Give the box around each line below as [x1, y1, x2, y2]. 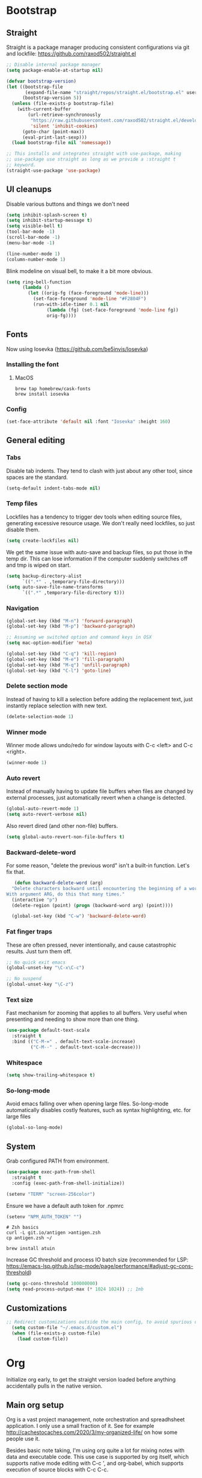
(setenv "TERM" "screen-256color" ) [6, 1191, 96, 1197]
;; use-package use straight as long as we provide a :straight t [6, 156, 176, 163]
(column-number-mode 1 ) [6, 256, 66, 262]
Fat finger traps [6, 927, 52, 936]
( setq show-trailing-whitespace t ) [6, 1072, 96, 1078]
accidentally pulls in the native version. [6, 1382, 103, 1390]
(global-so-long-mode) [6, 1125, 63, 1131]
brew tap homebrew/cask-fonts [14, 385, 91, 392]
